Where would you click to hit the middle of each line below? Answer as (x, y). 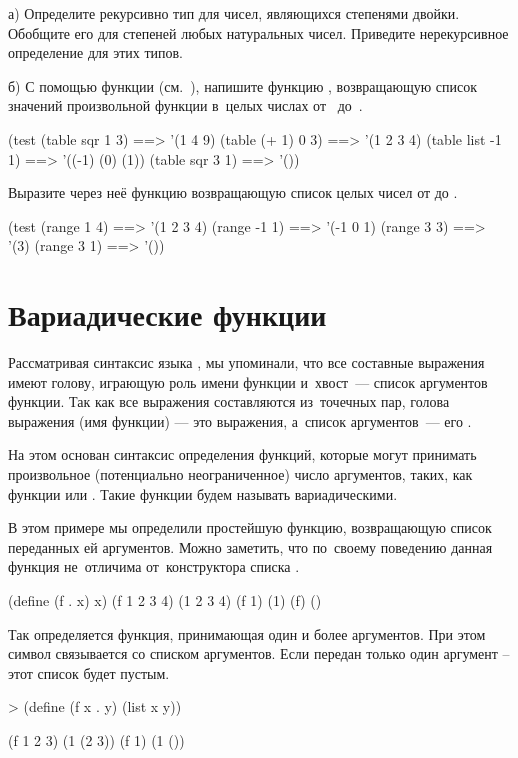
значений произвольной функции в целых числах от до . (185, 105)
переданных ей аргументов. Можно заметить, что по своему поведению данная (250, 546)
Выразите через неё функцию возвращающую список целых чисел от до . (233, 192)
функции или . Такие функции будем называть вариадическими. (203, 493)
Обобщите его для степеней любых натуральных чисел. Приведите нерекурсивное (258, 32)
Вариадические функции (167, 314)
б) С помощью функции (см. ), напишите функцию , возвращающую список (243, 85)
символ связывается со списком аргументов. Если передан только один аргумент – (259, 653)
